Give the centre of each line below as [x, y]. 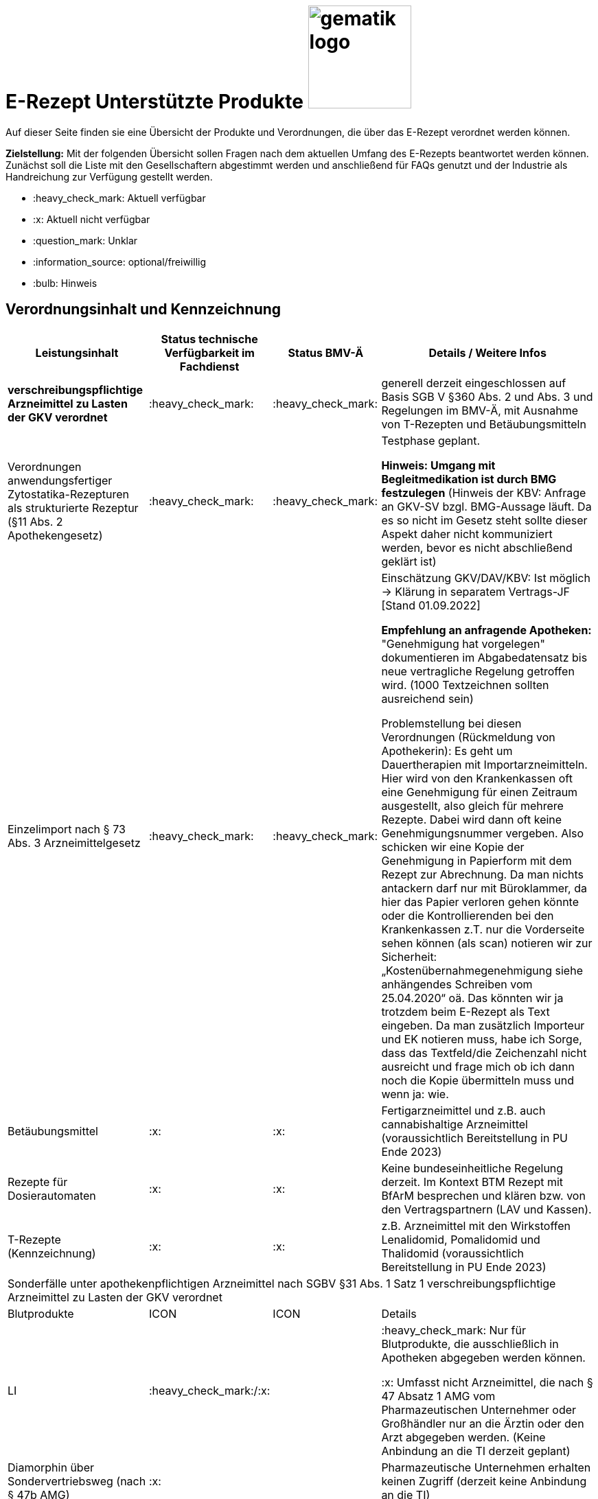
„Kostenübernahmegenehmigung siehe [482, 970]
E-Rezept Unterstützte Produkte [154, 102]
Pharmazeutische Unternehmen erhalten [486, 1467]
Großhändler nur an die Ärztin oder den [483, 1423]
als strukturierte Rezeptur [73, 508]
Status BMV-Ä [326, 352]
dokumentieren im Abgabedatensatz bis [484, 657]
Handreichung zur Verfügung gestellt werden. [109, 176]
